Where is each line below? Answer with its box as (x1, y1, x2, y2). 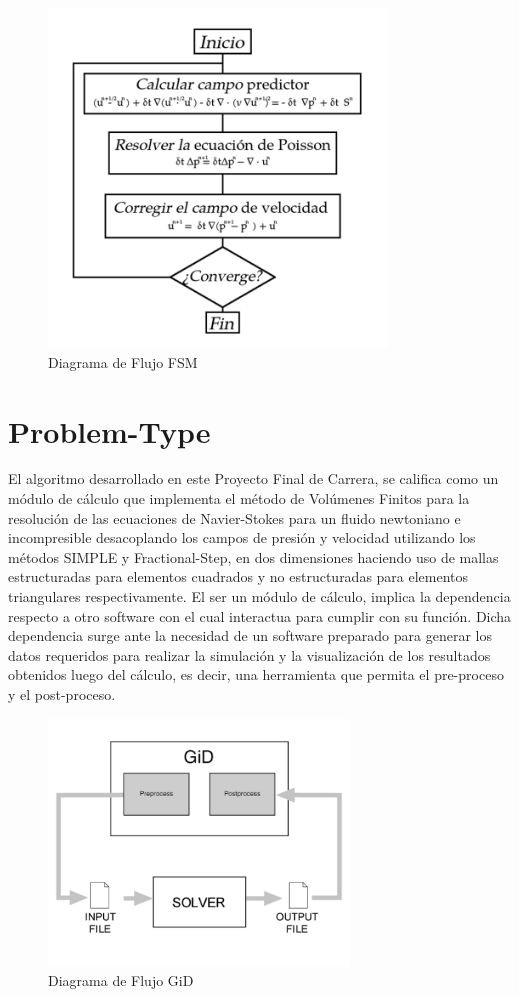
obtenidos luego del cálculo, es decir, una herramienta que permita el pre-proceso (8, 664, 504, 685)
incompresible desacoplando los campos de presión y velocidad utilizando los (8, 527, 476, 548)
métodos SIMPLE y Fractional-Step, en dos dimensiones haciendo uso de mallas (8, 546, 499, 567)
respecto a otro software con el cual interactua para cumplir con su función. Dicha (8, 605, 512, 626)
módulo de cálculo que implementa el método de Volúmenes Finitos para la (8, 488, 470, 509)
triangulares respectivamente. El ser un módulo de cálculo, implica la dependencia (8, 586, 511, 607)
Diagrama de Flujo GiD (48, 970, 194, 991)
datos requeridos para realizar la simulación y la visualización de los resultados (8, 644, 491, 665)
